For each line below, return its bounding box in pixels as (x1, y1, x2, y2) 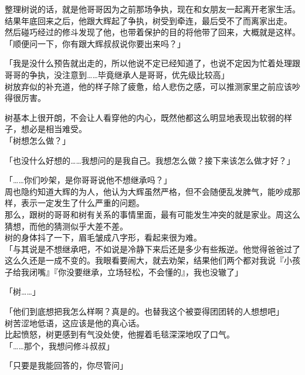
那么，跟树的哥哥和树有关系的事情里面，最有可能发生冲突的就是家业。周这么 (5, 208, 300, 220)
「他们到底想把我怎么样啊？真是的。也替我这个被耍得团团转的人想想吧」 (5, 305, 284, 317)
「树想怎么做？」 (5, 134, 70, 146)
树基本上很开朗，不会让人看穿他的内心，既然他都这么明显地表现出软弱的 (5, 111, 284, 123)
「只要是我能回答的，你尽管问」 (5, 359, 128, 371)
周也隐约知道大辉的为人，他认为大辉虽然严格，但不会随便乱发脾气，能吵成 (5, 185, 292, 197)
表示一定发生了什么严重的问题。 (21, 197, 144, 209)
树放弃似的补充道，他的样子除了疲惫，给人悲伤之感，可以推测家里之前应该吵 (5, 80, 300, 92)
